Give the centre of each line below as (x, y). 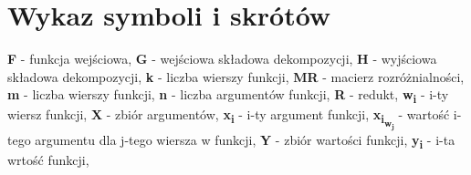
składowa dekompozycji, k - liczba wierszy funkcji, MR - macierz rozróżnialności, (236, 76)
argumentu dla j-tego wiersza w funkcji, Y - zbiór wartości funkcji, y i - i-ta (245, 140)
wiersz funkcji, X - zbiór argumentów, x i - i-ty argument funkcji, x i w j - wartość (229, 118)
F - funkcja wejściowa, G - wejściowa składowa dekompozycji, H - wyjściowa (222, 59)
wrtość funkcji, (48, 159)
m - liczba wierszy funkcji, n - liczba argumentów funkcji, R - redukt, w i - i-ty (228, 96)
